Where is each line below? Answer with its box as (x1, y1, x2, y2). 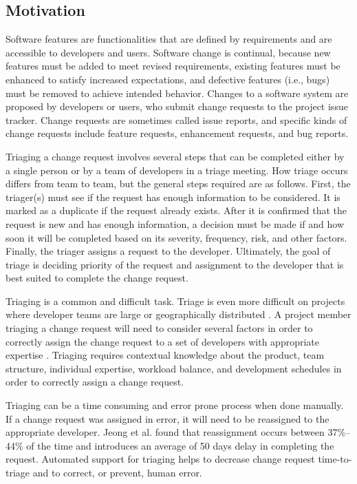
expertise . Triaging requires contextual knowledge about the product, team (6, 348, 325, 362)
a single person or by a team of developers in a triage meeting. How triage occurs (6, 162, 348, 177)
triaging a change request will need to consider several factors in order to (6, 321, 313, 335)
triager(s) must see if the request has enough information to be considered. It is (6, 189, 340, 204)
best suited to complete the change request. (6, 271, 188, 285)
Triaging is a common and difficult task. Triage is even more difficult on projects (6, 293, 345, 308)
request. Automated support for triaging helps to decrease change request (6, 452, 315, 466)
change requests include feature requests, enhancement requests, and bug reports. (6, 126, 349, 140)
